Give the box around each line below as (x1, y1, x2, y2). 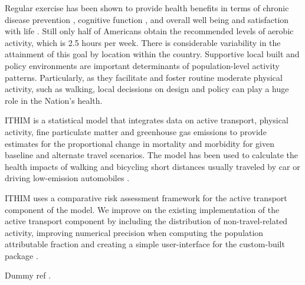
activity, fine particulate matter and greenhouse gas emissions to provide (5, 125, 267, 137)
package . (5, 249, 38, 261)
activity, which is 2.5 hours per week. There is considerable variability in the (5, 36, 281, 48)
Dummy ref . (5, 269, 51, 281)
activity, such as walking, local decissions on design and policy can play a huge (5, 83, 289, 95)
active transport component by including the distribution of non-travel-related (5, 215, 288, 227)
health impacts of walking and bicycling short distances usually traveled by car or (5, 160, 300, 172)
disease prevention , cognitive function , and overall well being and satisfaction (5, 13, 289, 25)
